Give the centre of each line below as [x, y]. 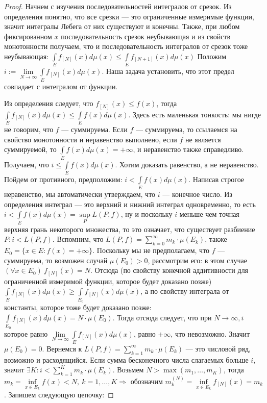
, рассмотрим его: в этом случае [197, 260]
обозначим [147, 382]
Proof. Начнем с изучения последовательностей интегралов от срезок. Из [118, 6]
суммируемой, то [30, 149]
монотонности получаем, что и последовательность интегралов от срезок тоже [126, 46]
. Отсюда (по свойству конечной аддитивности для [169, 270]
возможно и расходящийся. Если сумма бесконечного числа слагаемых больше [126, 359]
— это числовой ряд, [218, 348]
